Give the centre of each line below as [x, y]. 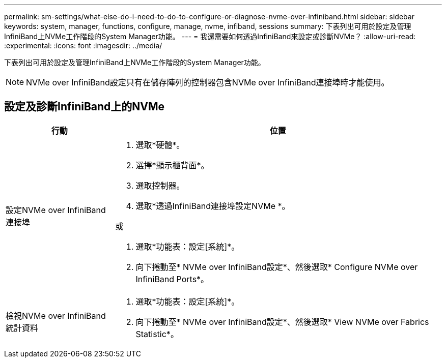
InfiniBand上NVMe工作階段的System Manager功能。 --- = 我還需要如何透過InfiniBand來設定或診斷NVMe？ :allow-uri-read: [210, 36]
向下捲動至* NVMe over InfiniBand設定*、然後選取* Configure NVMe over [277, 267]
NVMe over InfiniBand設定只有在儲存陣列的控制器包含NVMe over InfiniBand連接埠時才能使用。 [208, 82]
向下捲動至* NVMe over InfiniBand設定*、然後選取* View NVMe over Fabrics [282, 322]
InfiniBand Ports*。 [172, 279]
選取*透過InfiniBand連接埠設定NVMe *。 [213, 206]
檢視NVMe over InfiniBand [56, 315]
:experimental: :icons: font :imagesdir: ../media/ [83, 46]
